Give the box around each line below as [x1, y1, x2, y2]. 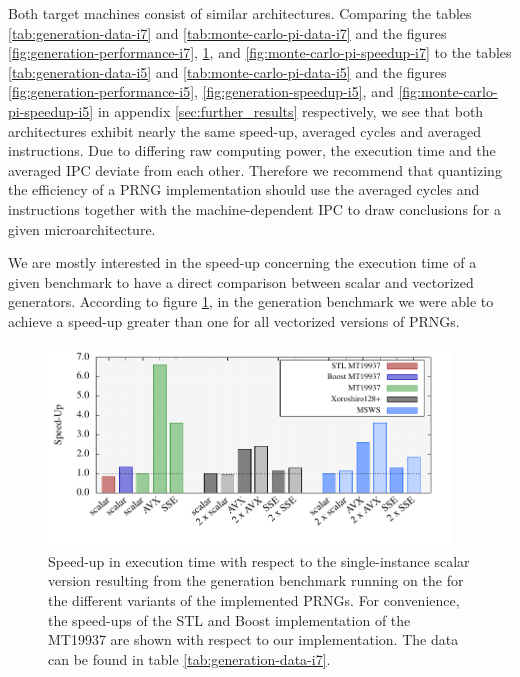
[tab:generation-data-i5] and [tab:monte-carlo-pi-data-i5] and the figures [8, 61, 447, 82]
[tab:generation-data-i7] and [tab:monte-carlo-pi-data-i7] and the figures [8, 22, 447, 43]
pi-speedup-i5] [8, 100, 94, 121]
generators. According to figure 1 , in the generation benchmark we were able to [8, 291, 494, 312]
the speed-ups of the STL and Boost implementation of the [48, 609, 411, 630]
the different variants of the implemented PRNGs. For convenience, [48, 589, 460, 610]
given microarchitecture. [8, 218, 156, 239]
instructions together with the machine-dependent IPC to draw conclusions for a [8, 198, 501, 219]
